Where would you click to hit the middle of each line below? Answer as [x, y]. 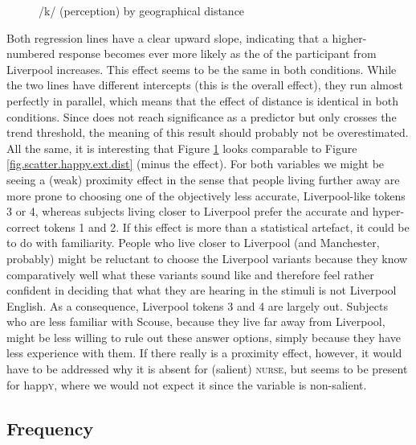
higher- [349, 37]
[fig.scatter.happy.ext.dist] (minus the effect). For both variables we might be [196, 164]
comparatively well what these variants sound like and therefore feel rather [190, 274]
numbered [31, 54]
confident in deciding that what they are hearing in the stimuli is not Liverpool [202, 290]
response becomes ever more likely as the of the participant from [217, 54]
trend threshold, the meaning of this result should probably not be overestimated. [208, 132]
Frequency [50, 428]
